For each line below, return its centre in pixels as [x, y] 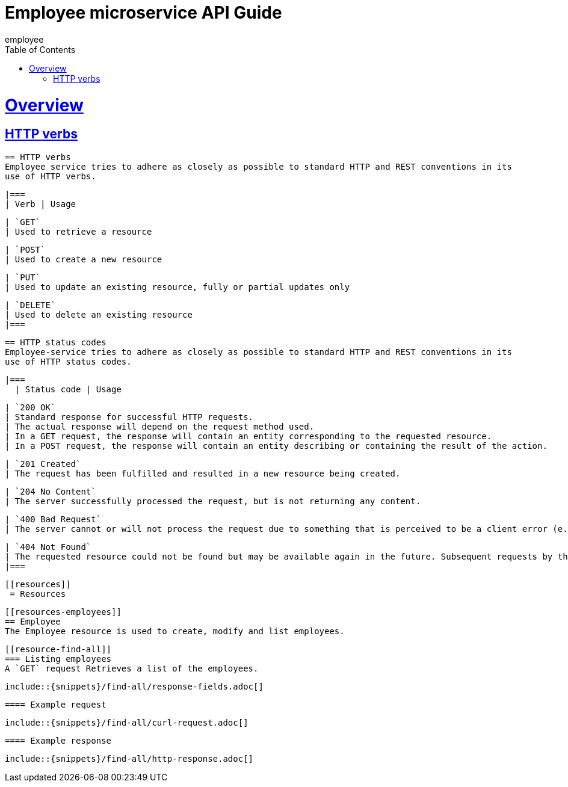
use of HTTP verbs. [51, 176]
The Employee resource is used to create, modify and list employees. [175, 631]
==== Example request [56, 704]
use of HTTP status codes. [68, 361]
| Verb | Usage [41, 204]
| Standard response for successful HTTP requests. [129, 417]
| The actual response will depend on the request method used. [160, 426]
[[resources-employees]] [63, 612]
